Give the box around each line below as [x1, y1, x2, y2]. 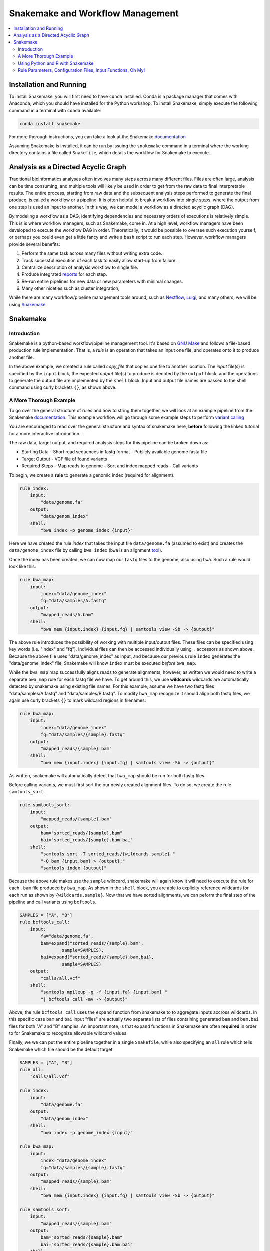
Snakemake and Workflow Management [9, 8, 179, 19]
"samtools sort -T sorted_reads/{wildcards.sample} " [40, 851, 175, 857]
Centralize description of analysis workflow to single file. [21, 264, 138, 270]
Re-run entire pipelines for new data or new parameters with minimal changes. [21, 278, 183, 284]
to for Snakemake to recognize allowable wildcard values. [9, 1030, 128, 1036]
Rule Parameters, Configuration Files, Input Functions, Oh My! [18, 67, 145, 73]
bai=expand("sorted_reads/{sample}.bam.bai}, [40, 954, 154, 960]
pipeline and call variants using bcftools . [9, 899, 97, 905]
